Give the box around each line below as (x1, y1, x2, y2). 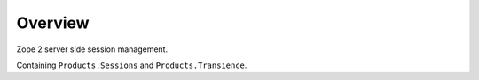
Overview (16, 13, 90, 33)
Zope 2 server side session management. (16, 44, 169, 55)
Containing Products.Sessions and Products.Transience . (16, 60, 247, 70)
